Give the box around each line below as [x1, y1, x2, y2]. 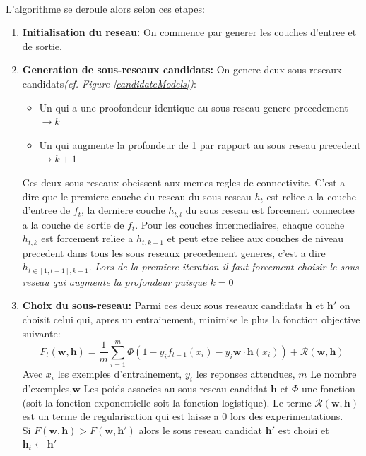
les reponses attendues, [196, 366, 295, 381]
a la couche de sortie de [22, 217, 124, 232]
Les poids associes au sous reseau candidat [83, 381, 268, 396]
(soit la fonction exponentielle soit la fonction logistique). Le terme [22, 395, 312, 409]
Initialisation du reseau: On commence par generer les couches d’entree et [22, 25, 357, 40]
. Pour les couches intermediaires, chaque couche [135, 217, 345, 232]
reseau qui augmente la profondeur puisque [22, 274, 207, 289]
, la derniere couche [81, 203, 165, 217]
